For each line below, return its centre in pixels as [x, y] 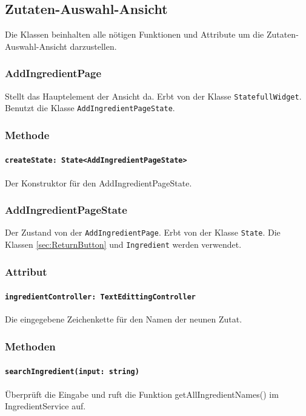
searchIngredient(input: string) [72, 372]
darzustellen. [93, 46]
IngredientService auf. [45, 406]
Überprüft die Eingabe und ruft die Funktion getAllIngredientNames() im [142, 394]
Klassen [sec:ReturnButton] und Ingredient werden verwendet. [123, 244]
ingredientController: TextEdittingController [100, 297]
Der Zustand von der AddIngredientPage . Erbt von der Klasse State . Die [143, 232]
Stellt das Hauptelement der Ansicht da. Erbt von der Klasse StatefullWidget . [153, 96]
